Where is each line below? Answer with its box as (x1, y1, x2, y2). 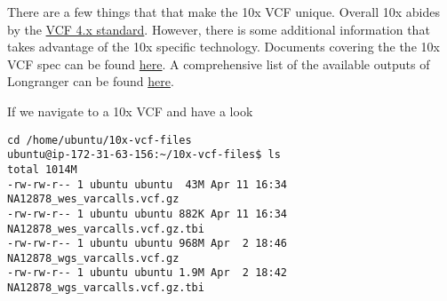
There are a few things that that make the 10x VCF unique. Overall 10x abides (7, 3, 440, 20)
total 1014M (7, 162, 77, 176)
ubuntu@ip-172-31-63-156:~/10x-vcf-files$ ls (7, 148, 281, 162)
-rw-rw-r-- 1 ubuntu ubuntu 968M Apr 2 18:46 (7, 237, 287, 250)
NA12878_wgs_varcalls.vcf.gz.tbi (7, 281, 204, 295)
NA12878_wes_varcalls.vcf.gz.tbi (7, 222, 204, 235)
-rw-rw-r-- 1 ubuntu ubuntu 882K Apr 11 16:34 (7, 207, 287, 220)
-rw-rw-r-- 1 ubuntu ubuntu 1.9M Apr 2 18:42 (7, 266, 287, 280)
